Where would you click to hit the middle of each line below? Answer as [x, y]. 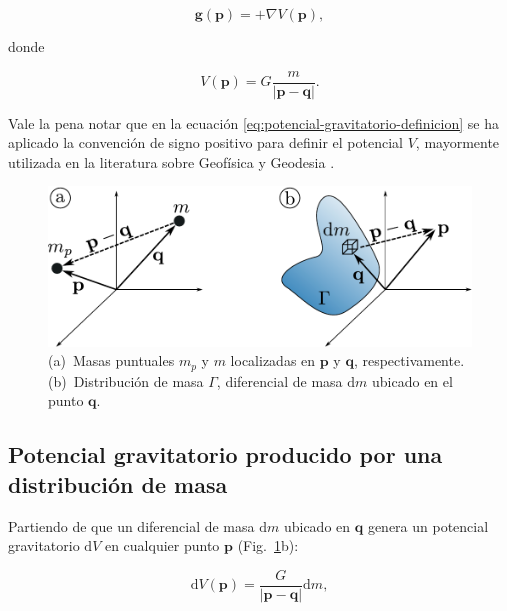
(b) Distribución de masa [126, 380]
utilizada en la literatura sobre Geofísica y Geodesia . [171, 161]
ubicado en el [412, 380]
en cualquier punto [162, 545]
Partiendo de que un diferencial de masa [131, 525]
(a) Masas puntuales [111, 360]
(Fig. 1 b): [268, 545]
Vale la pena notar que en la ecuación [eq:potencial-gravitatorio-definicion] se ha [253, 122]
